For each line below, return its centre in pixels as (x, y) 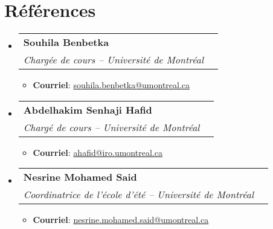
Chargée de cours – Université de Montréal (114, 60)
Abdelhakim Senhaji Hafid (88, 109)
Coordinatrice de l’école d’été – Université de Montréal (139, 195)
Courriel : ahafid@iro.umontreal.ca (98, 152)
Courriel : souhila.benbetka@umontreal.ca (111, 85)
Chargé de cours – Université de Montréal (111, 127)
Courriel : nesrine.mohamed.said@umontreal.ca (121, 220)
